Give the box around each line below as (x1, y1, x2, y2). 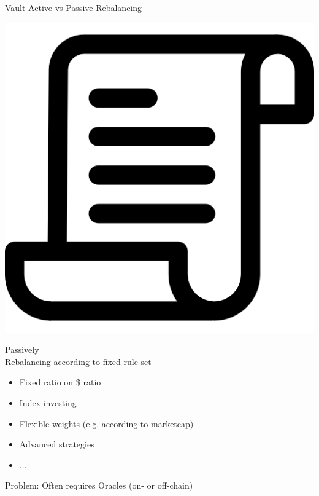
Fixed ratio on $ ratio (19, 376, 101, 388)
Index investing (19, 396, 77, 409)
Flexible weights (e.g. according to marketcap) (19, 417, 194, 430)
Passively (5, 343, 39, 356)
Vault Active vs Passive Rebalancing (5, 1, 142, 14)
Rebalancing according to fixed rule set (5, 355, 152, 368)
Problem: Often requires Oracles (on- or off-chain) (5, 479, 193, 492)
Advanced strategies (19, 438, 94, 451)
